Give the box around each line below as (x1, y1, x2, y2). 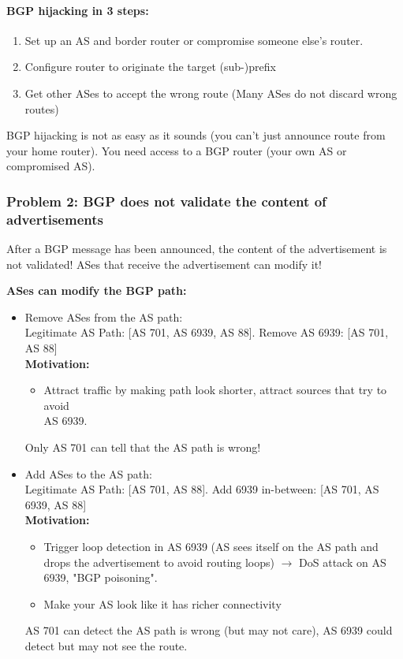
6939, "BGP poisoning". (43, 569, 158, 586)
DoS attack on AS (299, 553, 386, 570)
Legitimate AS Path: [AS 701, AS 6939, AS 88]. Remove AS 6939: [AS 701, (24, 324, 389, 341)
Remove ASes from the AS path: (24, 308, 183, 325)
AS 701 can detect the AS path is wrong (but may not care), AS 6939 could (24, 622, 393, 639)
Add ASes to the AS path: (24, 465, 152, 482)
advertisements (6, 209, 103, 229)
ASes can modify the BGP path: (6, 282, 187, 299)
